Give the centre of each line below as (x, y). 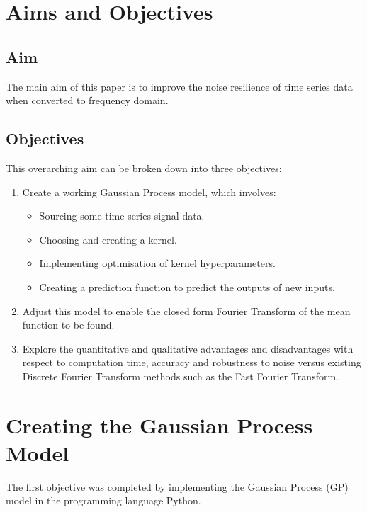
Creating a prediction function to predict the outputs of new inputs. (187, 286)
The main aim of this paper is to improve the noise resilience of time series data (179, 86)
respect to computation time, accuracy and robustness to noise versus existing (192, 362)
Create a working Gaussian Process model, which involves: (149, 192)
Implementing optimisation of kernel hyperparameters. (157, 263)
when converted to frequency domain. (87, 100)
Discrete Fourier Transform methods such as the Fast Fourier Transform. (180, 376)
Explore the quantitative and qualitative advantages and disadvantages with (188, 348)
